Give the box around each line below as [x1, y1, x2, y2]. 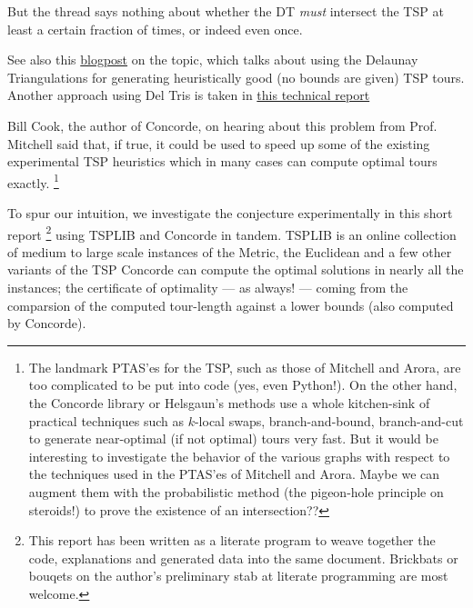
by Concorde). [7, 314, 86, 333]
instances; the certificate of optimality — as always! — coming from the [7, 278, 408, 297]
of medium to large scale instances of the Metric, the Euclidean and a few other [7, 242, 452, 261]
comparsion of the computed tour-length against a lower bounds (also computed [7, 295, 454, 314]
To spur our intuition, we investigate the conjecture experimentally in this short [7, 204, 453, 222]
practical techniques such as [28, 411, 184, 430]
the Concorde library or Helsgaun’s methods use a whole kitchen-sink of [28, 394, 430, 412]
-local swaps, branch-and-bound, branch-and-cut [194, 411, 464, 430]
